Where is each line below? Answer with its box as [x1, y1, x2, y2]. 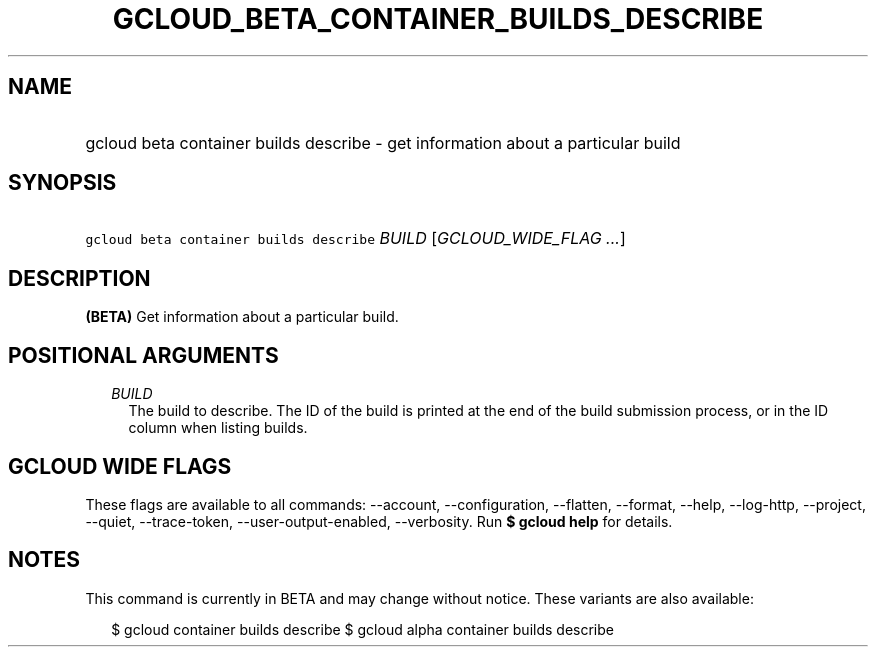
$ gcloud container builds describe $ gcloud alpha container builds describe [111, 620, 614, 638]
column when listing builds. [128, 419, 308, 437]
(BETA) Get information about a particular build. [85, 308, 399, 326]
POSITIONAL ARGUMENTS [8, 342, 279, 368]
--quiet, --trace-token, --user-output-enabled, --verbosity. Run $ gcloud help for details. [85, 512, 673, 530]
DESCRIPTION [8, 265, 151, 291]
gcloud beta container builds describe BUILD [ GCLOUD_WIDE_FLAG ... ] [85, 228, 626, 249]
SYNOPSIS [8, 170, 117, 196]
